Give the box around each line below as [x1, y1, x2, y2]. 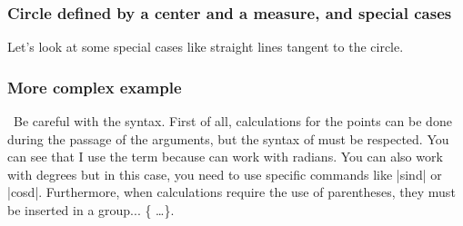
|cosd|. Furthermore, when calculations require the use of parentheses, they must [7, 182, 456, 201]
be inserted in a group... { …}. [7, 201, 175, 219]
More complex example [7, 75, 182, 98]
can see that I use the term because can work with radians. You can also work [7, 147, 443, 166]
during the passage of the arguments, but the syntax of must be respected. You [7, 129, 449, 148]
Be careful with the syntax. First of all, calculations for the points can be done [13, 112, 452, 131]
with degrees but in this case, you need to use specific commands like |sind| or [7, 164, 442, 183]
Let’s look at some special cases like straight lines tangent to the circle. [7, 37, 404, 56]
